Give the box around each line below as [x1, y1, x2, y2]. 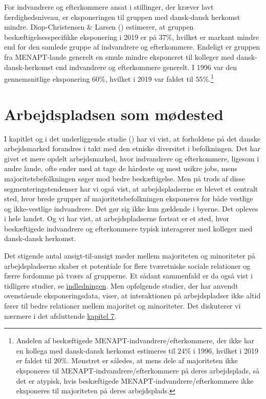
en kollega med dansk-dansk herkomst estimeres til [16, 345, 175, 356]
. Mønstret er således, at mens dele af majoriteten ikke [67, 355, 238, 366]
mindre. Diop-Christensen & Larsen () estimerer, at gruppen [4, 21, 194, 32]
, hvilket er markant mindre [172, 31, 259, 42]
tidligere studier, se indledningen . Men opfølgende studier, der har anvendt [4, 280, 238, 291]
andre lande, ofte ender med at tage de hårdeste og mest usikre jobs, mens [4, 163, 237, 174]
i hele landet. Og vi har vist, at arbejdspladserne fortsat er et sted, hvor [4, 213, 230, 224]
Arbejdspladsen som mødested [4, 103, 224, 124]
